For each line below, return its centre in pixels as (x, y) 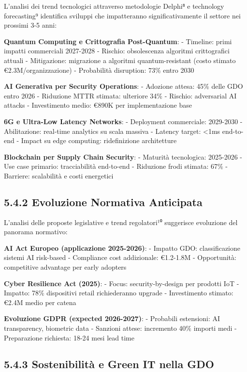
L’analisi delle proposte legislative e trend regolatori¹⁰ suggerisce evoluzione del (121, 222)
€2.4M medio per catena (40, 302)
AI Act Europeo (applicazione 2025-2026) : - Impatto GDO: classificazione (122, 248)
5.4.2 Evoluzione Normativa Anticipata (103, 202)
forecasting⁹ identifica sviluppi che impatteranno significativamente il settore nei (122, 15)
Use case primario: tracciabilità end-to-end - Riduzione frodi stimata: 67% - (116, 166)
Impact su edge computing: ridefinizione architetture (99, 140)
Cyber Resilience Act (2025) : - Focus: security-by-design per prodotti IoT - (122, 283)
